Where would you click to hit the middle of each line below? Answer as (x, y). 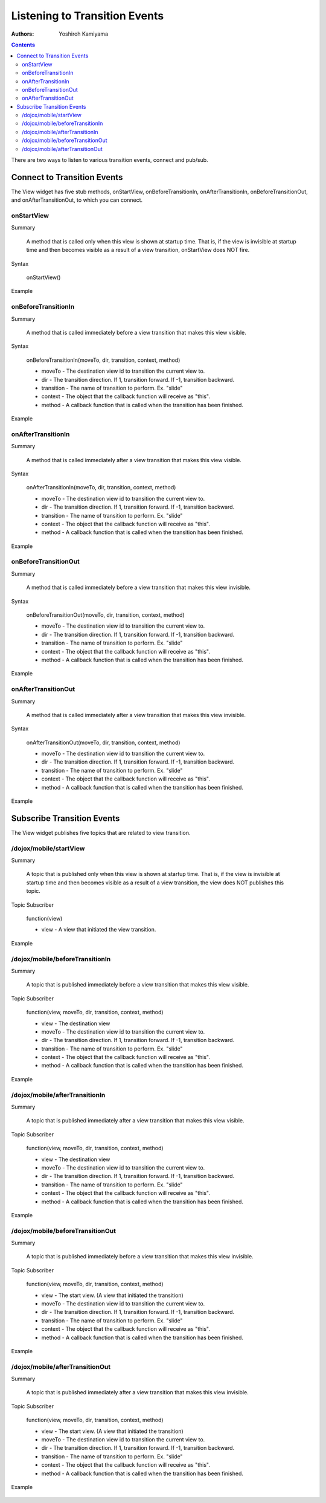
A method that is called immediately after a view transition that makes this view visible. (134, 460)
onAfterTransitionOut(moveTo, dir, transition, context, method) (103, 742)
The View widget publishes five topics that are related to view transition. (101, 832)
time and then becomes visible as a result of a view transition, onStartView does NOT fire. (138, 250)
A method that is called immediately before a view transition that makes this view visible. (136, 332)
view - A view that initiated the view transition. (99, 930)
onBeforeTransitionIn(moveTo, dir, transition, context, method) (103, 360)
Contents (23, 45)
